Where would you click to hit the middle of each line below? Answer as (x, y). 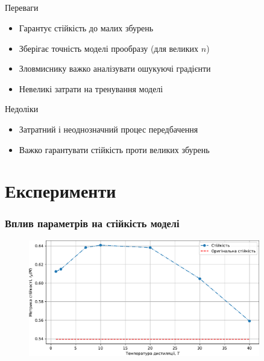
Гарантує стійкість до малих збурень (86, 27)
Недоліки (22, 109)
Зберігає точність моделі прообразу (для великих (109, 48)
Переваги (22, 8)
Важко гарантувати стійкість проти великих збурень (114, 149)
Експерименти (61, 191)
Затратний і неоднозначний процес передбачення (108, 129)
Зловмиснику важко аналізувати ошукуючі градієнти (115, 68)
